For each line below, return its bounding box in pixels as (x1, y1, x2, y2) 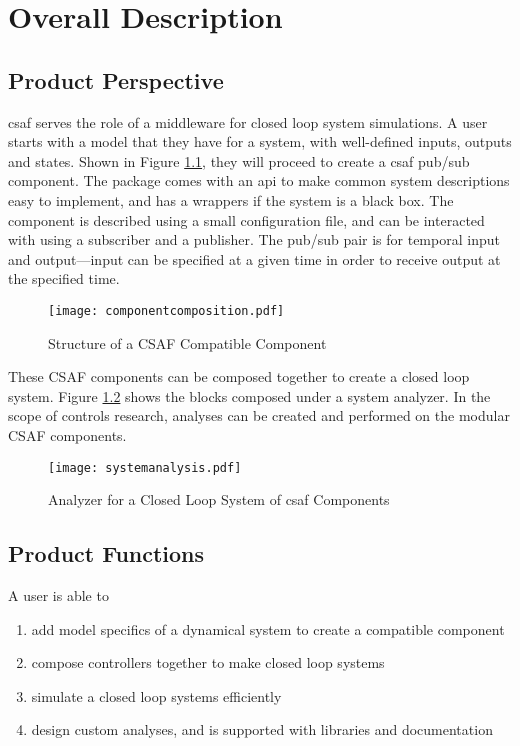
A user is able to (8, 585, 109, 605)
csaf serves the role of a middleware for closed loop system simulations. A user (8, 111, 488, 132)
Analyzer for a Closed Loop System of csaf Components (48, 489, 390, 510)
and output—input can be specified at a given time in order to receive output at (8, 248, 501, 269)
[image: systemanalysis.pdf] (48, 460, 242, 475)
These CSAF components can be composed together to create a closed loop (8, 366, 470, 387)
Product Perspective (8, 64, 224, 95)
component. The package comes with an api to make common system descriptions (8, 170, 510, 191)
